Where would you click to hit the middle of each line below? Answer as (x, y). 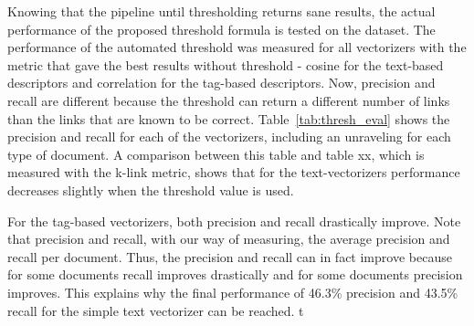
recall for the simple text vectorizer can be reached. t (156, 310)
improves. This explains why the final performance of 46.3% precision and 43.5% (233, 292)
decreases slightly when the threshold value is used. (151, 189)
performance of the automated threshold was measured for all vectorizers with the (237, 47)
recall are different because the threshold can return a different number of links (229, 100)
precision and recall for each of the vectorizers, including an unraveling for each (229, 137)
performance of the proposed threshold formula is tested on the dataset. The (221, 29)
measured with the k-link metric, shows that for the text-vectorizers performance (234, 172)
